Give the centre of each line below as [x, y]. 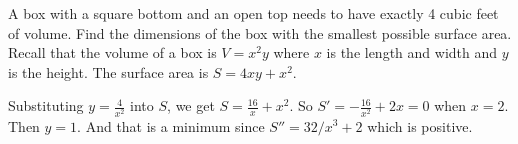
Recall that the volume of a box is [112, 52]
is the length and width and [412, 52]
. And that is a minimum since [171, 125]
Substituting [46, 105]
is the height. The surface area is [108, 71]
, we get [191, 105]
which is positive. [420, 125]
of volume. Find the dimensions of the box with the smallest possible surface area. [260, 32]
